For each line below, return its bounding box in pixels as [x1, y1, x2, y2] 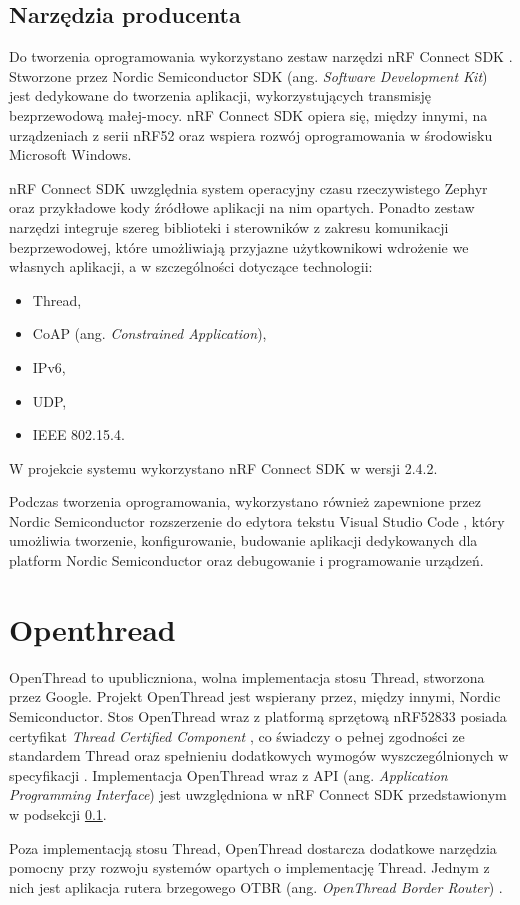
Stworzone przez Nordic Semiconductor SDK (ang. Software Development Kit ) [9, 65, 488, 86]
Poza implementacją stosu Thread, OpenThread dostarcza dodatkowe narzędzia [9, 837, 497, 858]
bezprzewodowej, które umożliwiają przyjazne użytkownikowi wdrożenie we [9, 236, 469, 257]
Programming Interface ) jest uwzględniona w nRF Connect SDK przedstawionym [9, 784, 507, 805]
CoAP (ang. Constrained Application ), [32, 323, 267, 344]
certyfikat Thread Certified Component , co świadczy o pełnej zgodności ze [9, 725, 465, 746]
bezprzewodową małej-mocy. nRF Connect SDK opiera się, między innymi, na [9, 104, 488, 125]
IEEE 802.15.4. [32, 424, 125, 445]
